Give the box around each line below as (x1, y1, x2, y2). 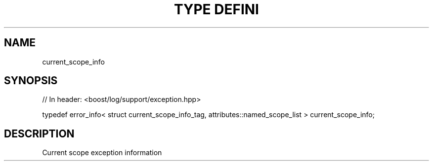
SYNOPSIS (4, 74, 58, 87)
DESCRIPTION (4, 127, 75, 140)
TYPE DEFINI (174, 1, 259, 18)
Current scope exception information (42, 148, 162, 157)
